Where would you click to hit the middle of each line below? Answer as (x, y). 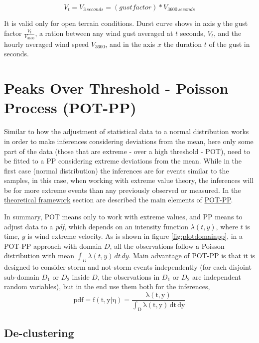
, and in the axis (130, 44)
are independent (216, 276)
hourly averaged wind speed (47, 44)
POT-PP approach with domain (53, 246)
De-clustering (39, 333)
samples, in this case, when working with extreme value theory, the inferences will (129, 180)
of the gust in (229, 44)
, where (227, 226)
